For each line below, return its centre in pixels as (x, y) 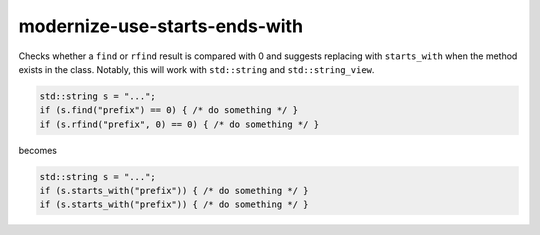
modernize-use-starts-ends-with (161, 26)
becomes (37, 150)
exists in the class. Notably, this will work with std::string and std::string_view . (196, 69)
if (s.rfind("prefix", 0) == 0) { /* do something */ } (179, 124)
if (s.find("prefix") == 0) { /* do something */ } (169, 110)
